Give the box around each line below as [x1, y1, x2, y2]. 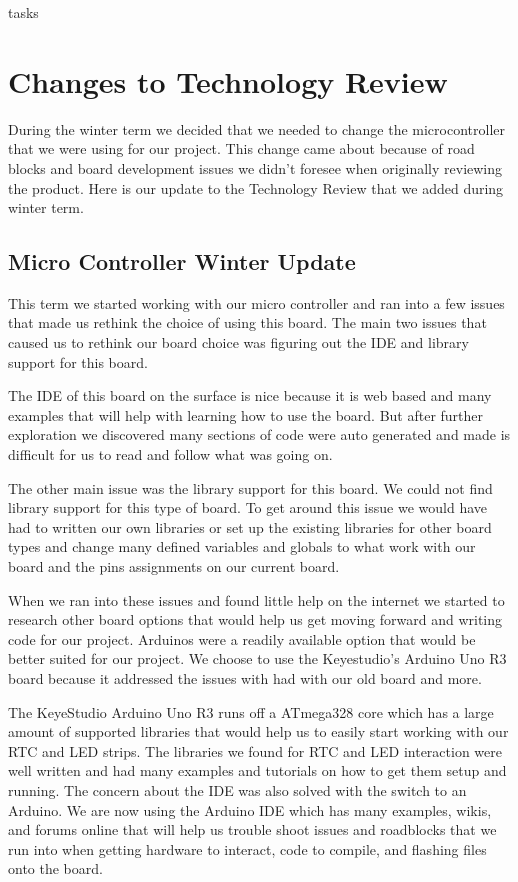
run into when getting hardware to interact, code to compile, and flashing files [8, 838, 487, 859]
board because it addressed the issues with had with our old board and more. [8, 667, 482, 688]
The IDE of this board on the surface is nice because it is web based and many [8, 385, 492, 406]
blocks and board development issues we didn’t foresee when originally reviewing [8, 157, 503, 178]
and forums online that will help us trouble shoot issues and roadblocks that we [8, 819, 497, 840]
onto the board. [8, 858, 103, 879]
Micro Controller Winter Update [8, 246, 356, 277]
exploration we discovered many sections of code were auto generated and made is [8, 424, 511, 445]
